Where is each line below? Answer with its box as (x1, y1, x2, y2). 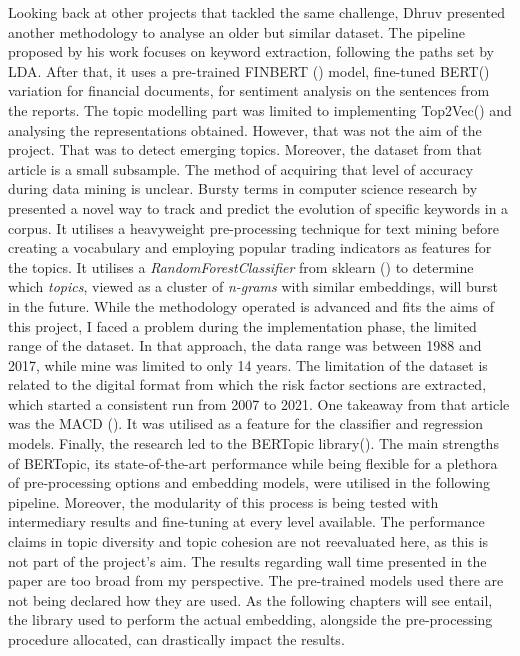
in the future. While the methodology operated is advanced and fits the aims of (8, 295, 495, 316)
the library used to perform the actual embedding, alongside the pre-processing (8, 609, 493, 630)
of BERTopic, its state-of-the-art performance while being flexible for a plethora (8, 452, 498, 473)
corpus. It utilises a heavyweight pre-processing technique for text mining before (8, 217, 499, 238)
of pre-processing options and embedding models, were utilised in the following (8, 472, 490, 493)
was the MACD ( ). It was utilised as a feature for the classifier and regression (8, 413, 484, 434)
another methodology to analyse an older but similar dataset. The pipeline (8, 21, 465, 42)
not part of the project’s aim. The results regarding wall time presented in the (8, 550, 487, 571)
